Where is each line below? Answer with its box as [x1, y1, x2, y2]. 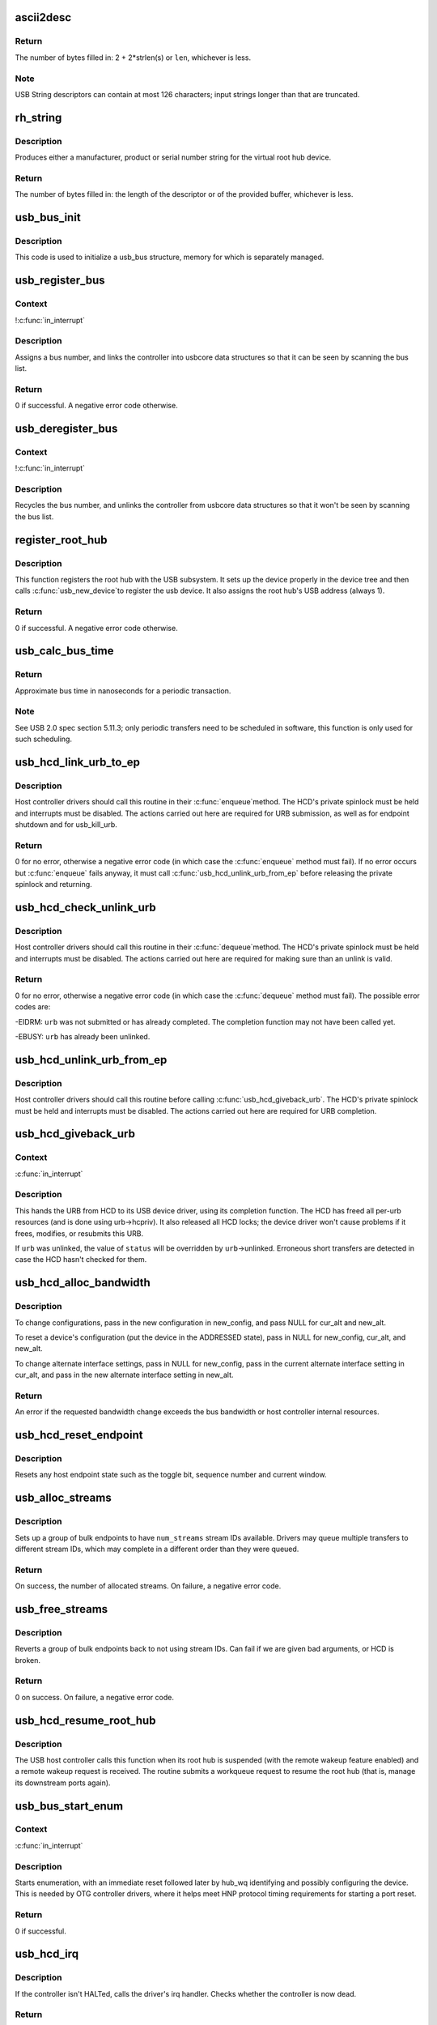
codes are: [15, 1002, 51, 1012]
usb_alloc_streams [15, 1491, 112, 1505]
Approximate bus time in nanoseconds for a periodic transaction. [15, 685, 231, 696]
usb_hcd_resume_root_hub [15, 1713, 156, 1727]
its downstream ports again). [15, 1778, 111, 1788]
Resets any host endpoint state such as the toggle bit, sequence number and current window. [15, 1470, 327, 1480]
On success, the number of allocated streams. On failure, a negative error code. [15, 1581, 282, 1591]
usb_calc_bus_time [15, 644, 114, 658]
